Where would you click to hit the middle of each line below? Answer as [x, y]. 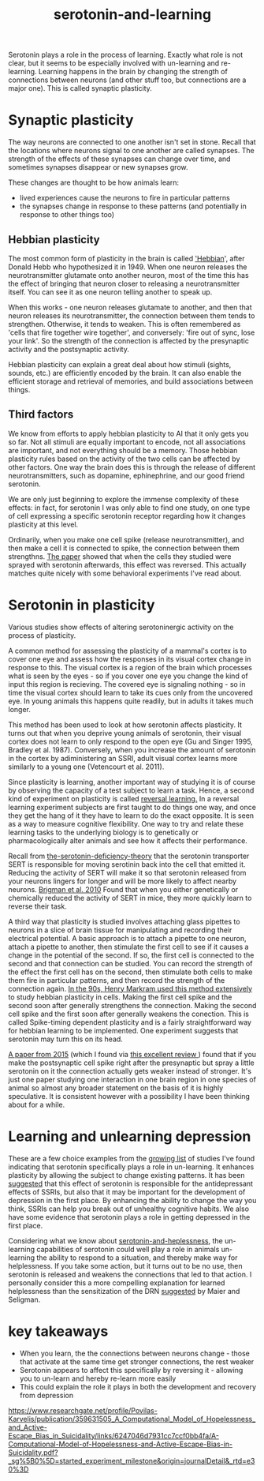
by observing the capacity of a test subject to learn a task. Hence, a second [131, 790]
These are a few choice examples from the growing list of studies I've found [132, 1158]
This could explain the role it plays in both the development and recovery [138, 1386]
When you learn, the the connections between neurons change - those [134, 1353]
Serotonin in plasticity [82, 605]
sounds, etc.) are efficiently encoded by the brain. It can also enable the [125, 373]
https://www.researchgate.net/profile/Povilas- [83, 1410]
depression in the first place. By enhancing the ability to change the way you [132, 1200]
